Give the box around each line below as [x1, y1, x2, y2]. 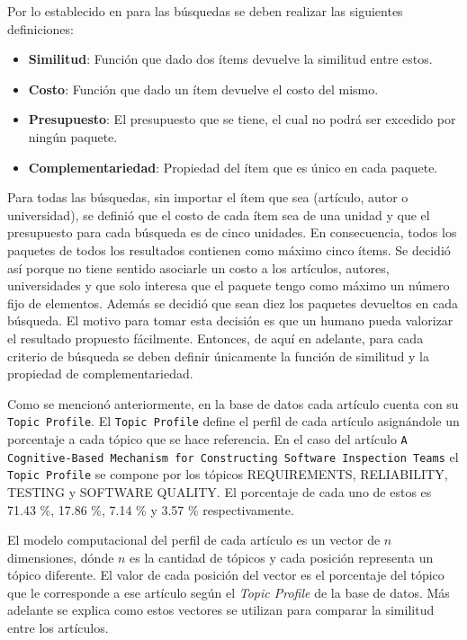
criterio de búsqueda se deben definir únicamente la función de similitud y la [7, 346, 429, 365]
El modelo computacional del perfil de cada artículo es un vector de [7, 530, 381, 549]
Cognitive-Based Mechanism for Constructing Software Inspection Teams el [7, 447, 459, 466]
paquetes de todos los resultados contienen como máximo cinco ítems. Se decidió [7, 240, 451, 259]
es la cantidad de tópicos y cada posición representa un [130, 547, 434, 566]
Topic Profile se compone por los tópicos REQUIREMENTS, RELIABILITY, [7, 465, 448, 484]
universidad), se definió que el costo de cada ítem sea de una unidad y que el [7, 205, 430, 224]
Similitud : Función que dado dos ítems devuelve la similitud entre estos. [28, 49, 433, 68]
